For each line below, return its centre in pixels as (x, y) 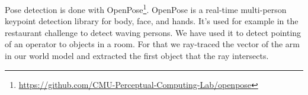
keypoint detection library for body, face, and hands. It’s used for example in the (152, 21)
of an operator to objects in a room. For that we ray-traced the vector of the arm (152, 44)
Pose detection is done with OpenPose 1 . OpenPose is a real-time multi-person (146, 9)
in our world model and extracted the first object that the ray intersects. (137, 56)
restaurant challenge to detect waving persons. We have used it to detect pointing (153, 32)
